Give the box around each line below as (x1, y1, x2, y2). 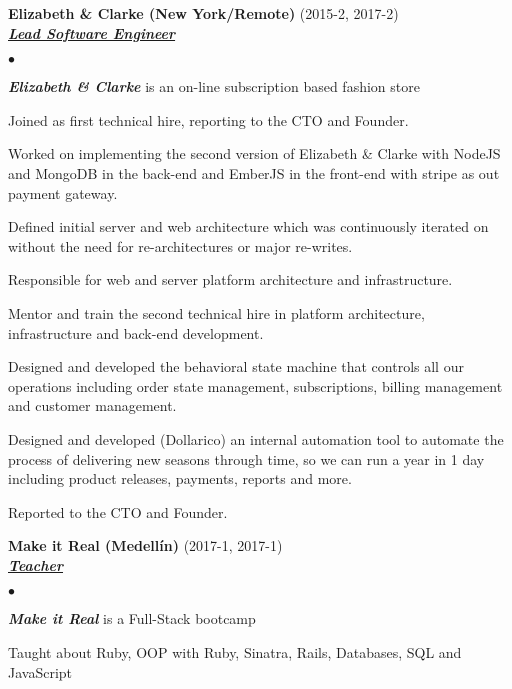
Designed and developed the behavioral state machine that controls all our (8, 356, 464, 377)
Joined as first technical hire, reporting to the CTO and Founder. (8, 109, 409, 130)
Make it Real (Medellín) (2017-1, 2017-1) (8, 535, 283, 556)
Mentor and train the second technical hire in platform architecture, (8, 302, 425, 323)
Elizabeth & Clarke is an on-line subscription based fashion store (8, 76, 420, 97)
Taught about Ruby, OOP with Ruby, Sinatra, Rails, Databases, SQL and (8, 642, 462, 663)
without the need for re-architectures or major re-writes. (8, 235, 353, 256)
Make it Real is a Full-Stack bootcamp (8, 608, 256, 629)
